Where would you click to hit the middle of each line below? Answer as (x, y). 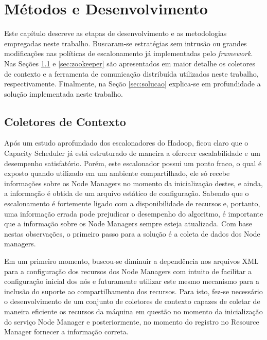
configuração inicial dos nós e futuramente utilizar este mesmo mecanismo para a (132, 281)
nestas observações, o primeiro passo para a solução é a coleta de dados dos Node (132, 233)
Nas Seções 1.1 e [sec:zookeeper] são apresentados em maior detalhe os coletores (130, 63)
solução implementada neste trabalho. (64, 93)
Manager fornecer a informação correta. (66, 332)
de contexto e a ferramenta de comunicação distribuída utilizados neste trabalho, (131, 73)
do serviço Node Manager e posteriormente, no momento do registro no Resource (132, 321)
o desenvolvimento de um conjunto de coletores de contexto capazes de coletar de (132, 301)
